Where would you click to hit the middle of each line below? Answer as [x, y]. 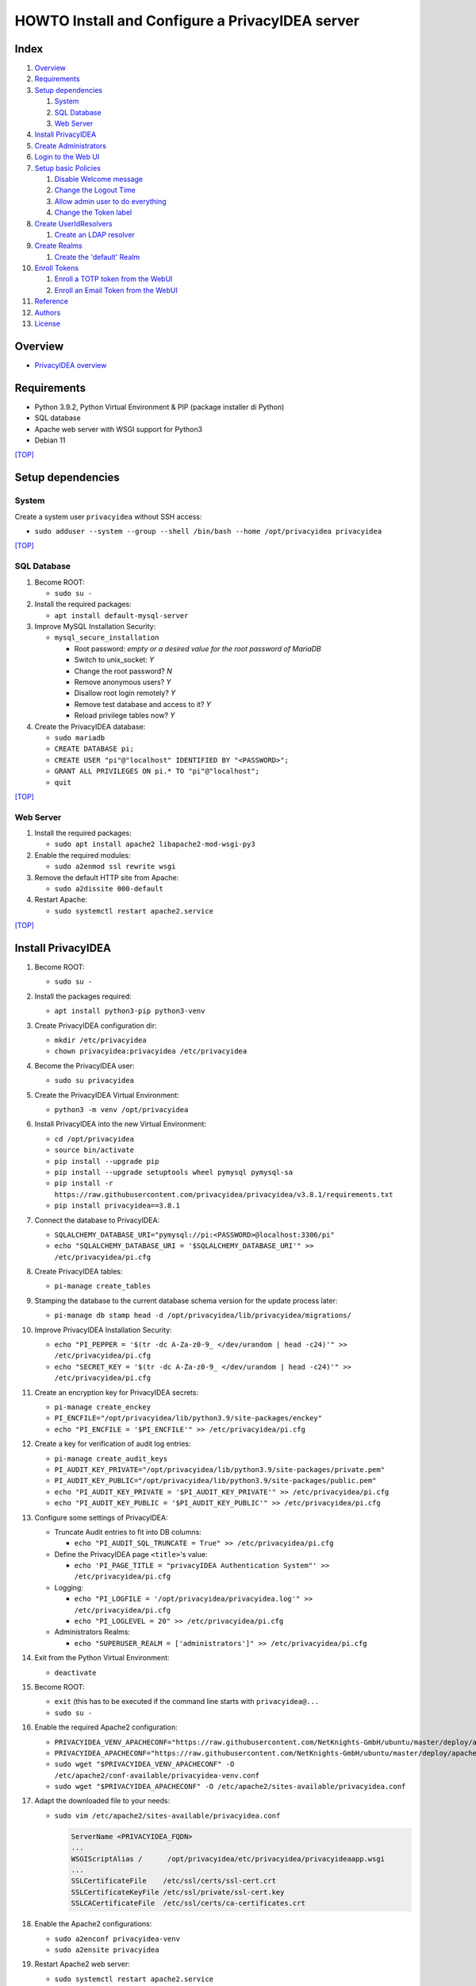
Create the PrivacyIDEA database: [90, 726]
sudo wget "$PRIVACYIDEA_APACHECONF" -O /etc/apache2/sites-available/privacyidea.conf [230, 1787]
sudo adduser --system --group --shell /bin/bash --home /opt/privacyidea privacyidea [208, 531]
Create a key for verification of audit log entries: [113, 1444]
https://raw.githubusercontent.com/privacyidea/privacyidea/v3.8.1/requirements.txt [224, 1194]
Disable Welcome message [99, 179]
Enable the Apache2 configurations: [93, 1924]
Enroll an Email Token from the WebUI [116, 290]
